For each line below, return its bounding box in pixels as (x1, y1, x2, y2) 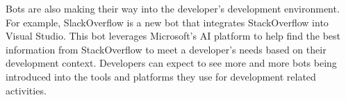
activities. (6, 83, 47, 97)
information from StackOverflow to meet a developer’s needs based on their (6, 42, 327, 56)
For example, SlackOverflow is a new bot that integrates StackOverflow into (6, 15, 329, 29)
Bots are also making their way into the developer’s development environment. (6, 1, 340, 15)
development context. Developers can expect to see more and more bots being (6, 56, 337, 70)
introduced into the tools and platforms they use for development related (6, 69, 316, 83)
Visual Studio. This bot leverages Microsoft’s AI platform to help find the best (6, 28, 341, 43)
